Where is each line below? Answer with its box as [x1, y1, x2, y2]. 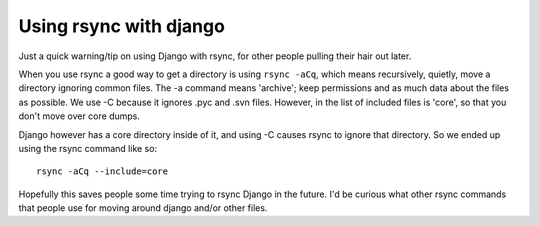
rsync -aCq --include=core [36, 166, 169, 177]
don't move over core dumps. [18, 110, 140, 122]
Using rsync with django [18, 15, 225, 37]
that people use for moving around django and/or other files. [18, 202, 268, 214]
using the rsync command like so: [18, 142, 158, 154]
